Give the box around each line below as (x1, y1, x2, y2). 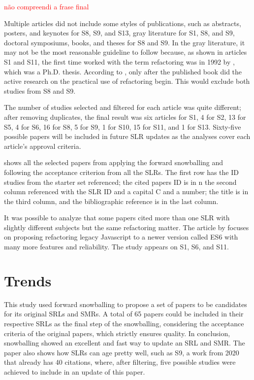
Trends (4, 270, 52, 290)
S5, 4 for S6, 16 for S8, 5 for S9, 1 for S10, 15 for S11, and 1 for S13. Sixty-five (4, 121, 241, 132)
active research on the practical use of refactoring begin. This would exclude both (4, 76, 250, 86)
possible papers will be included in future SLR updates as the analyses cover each (4, 131, 251, 141)
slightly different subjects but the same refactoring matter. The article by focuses (4, 222, 249, 232)
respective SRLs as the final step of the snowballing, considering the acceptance (4, 318, 244, 328)
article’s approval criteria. (4, 140, 81, 151)
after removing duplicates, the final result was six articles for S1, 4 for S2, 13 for (4, 111, 246, 122)
